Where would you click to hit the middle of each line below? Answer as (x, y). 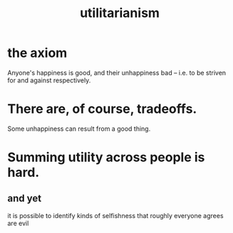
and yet (24, 199)
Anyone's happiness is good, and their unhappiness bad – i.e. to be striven (117, 72)
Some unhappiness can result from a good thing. (79, 129)
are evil (18, 223)
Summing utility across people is (106, 157)
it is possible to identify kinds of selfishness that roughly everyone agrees (115, 215)
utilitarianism (120, 13)
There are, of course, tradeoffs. (102, 109)
